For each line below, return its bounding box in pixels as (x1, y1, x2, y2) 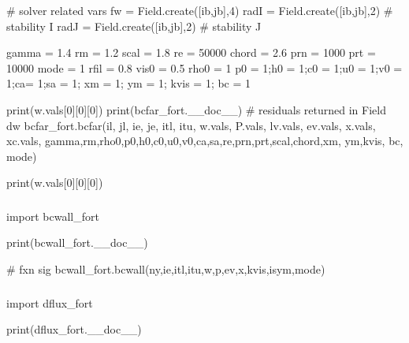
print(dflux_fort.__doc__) (6, 321, 142, 337)
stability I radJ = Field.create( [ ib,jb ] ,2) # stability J (6, 17, 262, 34)
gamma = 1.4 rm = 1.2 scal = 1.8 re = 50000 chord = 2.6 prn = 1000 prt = (6, 44, 376, 61)
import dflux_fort (6, 294, 93, 311)
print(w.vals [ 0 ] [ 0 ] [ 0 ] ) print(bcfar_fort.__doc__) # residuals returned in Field (6, 101, 386, 117)
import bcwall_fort (6, 207, 99, 224)
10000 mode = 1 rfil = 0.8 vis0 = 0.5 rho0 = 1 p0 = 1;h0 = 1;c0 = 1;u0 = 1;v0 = (6, 59, 403, 76)
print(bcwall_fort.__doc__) (6, 234, 148, 251)
